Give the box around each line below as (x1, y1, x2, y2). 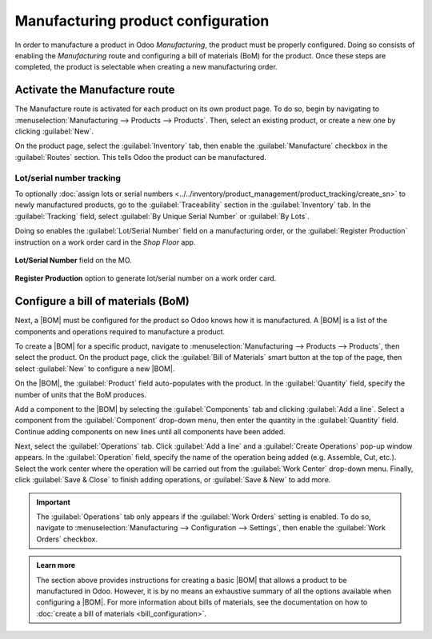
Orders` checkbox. (36, 534, 98, 544)
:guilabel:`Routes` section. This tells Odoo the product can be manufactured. (14, 152, 267, 162)
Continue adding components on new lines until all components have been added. (14, 426, 286, 436)
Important (36, 497, 71, 507)
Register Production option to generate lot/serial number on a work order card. (14, 274, 277, 283)
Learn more (36, 561, 76, 570)
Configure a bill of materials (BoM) (14, 294, 190, 308)
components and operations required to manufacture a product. (14, 326, 226, 336)
